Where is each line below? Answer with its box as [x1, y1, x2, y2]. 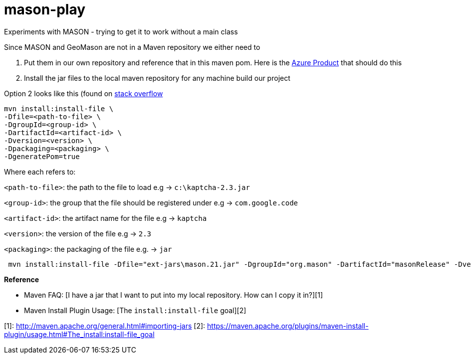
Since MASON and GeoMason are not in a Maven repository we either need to [4, 42, 260, 51]
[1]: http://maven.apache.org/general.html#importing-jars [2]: [4, 321, 206, 330]
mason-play [4, 1, 86, 18]
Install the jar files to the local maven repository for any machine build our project [24, 73, 290, 82]
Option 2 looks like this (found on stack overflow [4, 89, 163, 98]
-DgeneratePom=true [4, 152, 80, 161]
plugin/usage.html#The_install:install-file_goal [4, 330, 155, 339]
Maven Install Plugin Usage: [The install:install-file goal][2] [24, 306, 246, 315]
